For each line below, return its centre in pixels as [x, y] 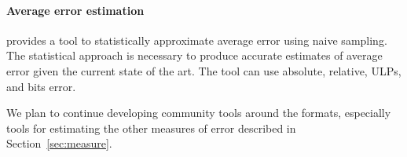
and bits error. [41, 86]
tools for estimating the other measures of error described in [151, 128]
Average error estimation [75, 10]
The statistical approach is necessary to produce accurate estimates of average [194, 55]
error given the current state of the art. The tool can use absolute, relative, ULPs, [204, 70]
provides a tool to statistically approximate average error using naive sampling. [197, 40]
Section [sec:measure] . [59, 143]
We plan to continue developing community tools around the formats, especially [199, 113]
